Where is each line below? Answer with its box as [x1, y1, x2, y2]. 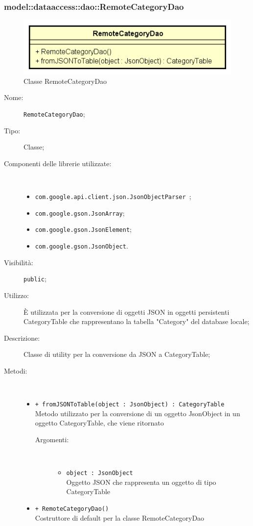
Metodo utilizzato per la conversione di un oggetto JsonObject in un [35, 408, 240, 418]
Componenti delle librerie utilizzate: [4, 158, 112, 168]
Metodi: [4, 365, 27, 376]
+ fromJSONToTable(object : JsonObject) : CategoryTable [35, 401, 225, 408]
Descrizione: [4, 332, 40, 343]
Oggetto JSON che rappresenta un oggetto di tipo [66, 476, 216, 487]
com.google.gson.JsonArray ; [35, 207, 125, 218]
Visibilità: [4, 257, 33, 267]
